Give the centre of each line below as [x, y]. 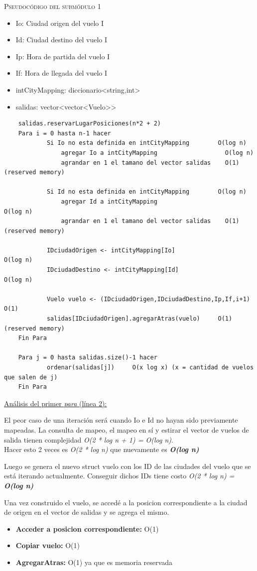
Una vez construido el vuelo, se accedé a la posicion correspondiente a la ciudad [126, 502]
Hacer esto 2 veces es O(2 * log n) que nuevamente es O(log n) [102, 449]
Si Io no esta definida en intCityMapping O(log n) [146, 143]
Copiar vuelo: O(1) [48, 545]
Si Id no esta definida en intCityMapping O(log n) [146, 192]
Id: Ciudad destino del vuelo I [62, 40]
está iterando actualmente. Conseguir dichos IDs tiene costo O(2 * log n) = [119, 476]
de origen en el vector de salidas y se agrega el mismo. [87, 512]
